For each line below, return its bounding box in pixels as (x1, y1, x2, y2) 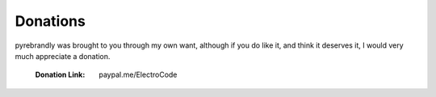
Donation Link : (35, 70, 86, 80)
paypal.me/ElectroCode (99, 70, 178, 80)
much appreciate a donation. (15, 51, 111, 61)
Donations (15, 12, 86, 30)
